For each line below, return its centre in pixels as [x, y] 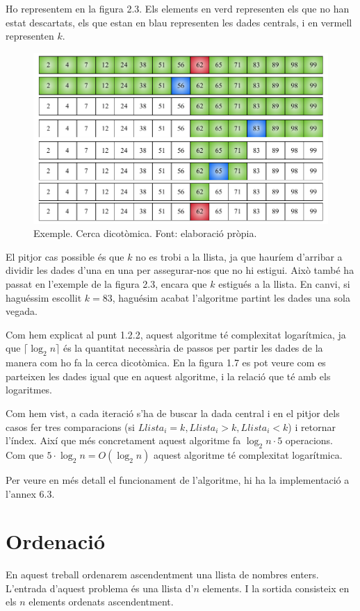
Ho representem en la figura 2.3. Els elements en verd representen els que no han [178, 8]
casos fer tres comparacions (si [70, 426]
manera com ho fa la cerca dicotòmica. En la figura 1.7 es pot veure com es [166, 362]
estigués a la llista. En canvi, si [284, 283]
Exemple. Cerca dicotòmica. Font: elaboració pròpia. [145, 233]
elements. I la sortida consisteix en [276, 588]
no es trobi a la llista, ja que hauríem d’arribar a [239, 256]
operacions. [309, 440]
